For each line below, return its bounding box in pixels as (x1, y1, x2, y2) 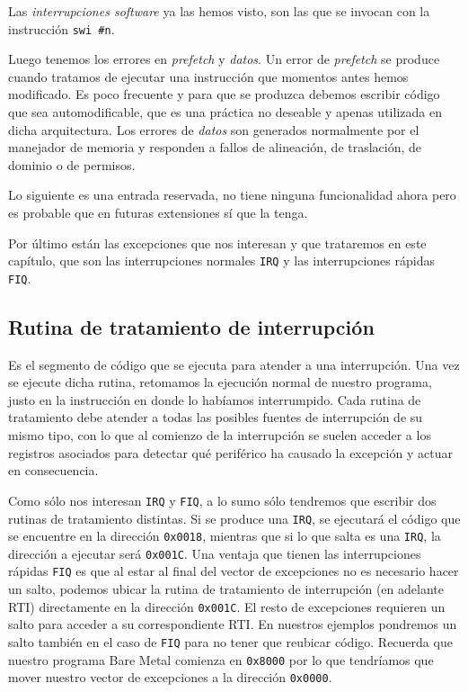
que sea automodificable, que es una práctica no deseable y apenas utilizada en (8, 103, 442, 121)
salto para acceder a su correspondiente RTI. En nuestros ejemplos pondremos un (8, 615, 457, 634)
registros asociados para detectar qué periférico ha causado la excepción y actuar (8, 443, 453, 462)
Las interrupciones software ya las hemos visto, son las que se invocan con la (8, 2, 430, 20)
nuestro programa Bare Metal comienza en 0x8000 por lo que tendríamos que (8, 650, 434, 669)
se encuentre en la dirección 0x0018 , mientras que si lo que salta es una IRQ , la (8, 526, 441, 545)
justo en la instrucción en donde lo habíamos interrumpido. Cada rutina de (8, 390, 421, 409)
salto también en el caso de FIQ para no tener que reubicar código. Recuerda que (8, 632, 453, 651)
